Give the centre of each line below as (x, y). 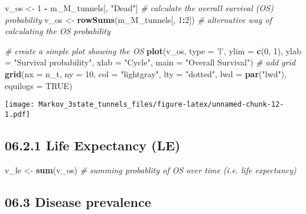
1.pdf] (17, 114)
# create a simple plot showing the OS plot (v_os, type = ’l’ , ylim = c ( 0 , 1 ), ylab (153, 50)
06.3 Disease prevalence (78, 201)
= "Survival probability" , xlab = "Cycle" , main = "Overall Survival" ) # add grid (150, 62)
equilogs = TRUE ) (39, 85)
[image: (20, 105)
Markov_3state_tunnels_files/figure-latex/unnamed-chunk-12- (161, 105)
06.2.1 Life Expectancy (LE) (93, 145)
